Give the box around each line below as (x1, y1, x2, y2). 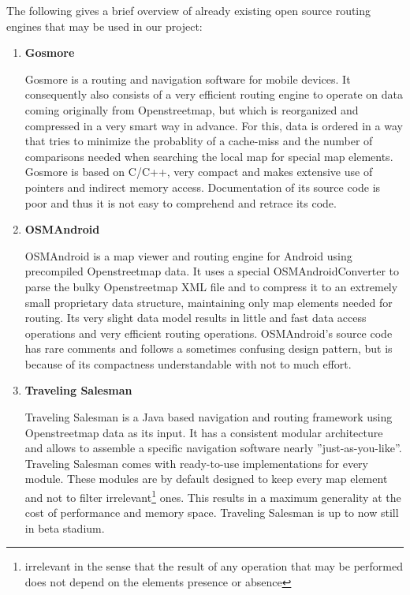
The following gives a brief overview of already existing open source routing (6, 2, 371, 18)
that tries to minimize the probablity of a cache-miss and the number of (24, 133, 373, 149)
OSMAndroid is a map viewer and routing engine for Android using (24, 247, 352, 264)
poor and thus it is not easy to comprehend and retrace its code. (24, 194, 337, 211)
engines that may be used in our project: (6, 17, 203, 34)
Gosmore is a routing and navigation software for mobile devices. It (24, 70, 351, 87)
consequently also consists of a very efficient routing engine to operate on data (24, 86, 403, 103)
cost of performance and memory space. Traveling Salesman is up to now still (24, 504, 399, 521)
